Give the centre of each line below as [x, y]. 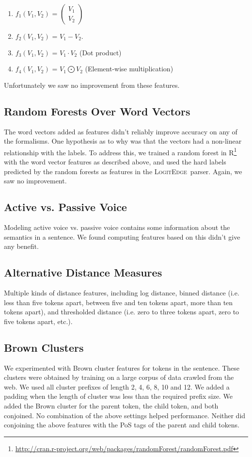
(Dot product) [100, 52]
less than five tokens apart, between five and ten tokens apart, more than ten [118, 302]
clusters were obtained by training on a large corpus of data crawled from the [119, 377]
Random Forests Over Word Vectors [97, 111]
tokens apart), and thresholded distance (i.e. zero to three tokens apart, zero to [122, 312]
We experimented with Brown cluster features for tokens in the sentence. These [122, 367]
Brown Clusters [44, 347]
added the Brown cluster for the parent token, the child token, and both [111, 405]
